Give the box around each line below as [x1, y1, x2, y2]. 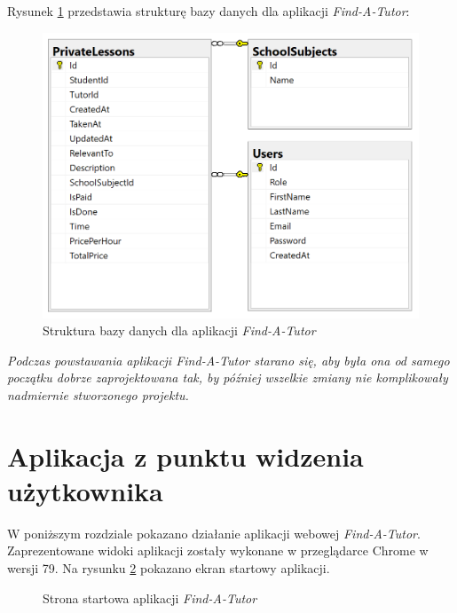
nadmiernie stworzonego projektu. [7, 385, 189, 404]
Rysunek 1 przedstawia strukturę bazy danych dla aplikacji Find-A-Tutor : [7, 2, 410, 20]
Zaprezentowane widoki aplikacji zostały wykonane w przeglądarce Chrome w [7, 541, 429, 560]
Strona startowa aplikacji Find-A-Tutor [43, 588, 257, 607]
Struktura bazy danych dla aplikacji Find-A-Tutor [43, 321, 316, 340]
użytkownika [7, 472, 163, 508]
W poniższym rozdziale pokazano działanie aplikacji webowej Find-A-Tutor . [7, 523, 421, 542]
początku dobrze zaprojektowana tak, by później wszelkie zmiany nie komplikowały [7, 368, 448, 387]
